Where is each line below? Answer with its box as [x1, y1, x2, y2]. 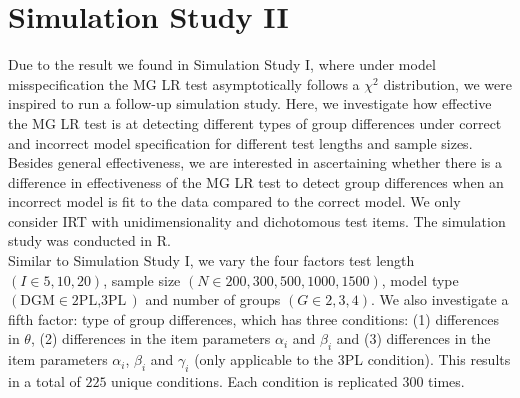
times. [428, 371, 465, 392]
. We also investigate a [371, 289, 509, 310]
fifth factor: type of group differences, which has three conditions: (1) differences [8, 308, 499, 329]
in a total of [8, 371, 81, 392]
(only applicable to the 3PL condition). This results [194, 349, 511, 370]
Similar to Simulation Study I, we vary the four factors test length [8, 250, 415, 271]
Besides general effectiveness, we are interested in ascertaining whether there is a [8, 152, 502, 173]
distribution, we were [383, 73, 512, 94]
